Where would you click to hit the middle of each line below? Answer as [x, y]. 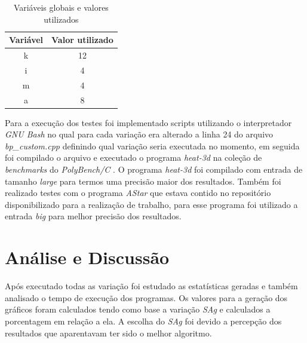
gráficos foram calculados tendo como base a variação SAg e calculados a [138, 309]
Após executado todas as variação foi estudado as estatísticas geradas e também [151, 286]
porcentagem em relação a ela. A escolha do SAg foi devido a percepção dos [143, 321]
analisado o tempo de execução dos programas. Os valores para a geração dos [146, 297]
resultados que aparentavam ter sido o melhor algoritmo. [108, 333]
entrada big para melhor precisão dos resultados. [93, 216]
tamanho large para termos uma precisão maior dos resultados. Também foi [143, 181]
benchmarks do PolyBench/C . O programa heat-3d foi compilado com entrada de [154, 169]
